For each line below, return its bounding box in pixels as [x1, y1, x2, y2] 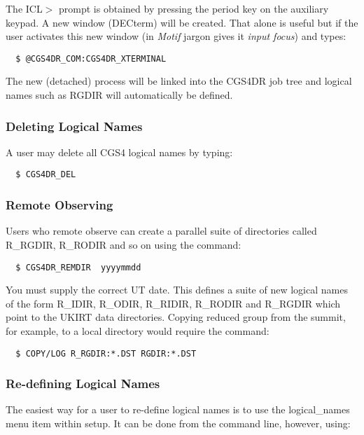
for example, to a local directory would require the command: [6, 323, 269, 338]
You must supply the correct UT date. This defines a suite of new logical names [6, 282, 348, 297]
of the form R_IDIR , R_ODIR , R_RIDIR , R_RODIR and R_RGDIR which [6, 296, 341, 310]
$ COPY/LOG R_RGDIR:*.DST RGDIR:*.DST [15, 348, 197, 359]
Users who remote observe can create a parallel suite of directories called [6, 223, 317, 238]
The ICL [6, 1, 43, 15]
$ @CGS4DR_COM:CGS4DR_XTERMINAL [15, 53, 167, 64]
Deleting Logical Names [6, 117, 143, 134]
